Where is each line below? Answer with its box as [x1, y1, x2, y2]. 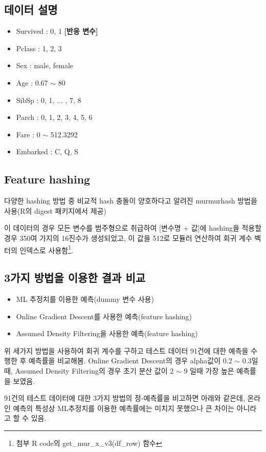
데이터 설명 [4, 2, 58, 17]
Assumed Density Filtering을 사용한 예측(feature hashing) [16, 328, 198, 339]
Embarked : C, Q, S [16, 146, 78, 157]
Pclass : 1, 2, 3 [16, 43, 62, 53]
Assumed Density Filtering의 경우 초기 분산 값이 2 [15, 365, 174, 376]
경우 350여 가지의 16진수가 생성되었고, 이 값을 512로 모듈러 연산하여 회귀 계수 [4, 232, 252, 243]
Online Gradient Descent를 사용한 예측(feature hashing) [16, 311, 192, 321]
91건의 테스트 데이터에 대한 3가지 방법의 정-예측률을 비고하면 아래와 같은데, [4, 393, 245, 403]
